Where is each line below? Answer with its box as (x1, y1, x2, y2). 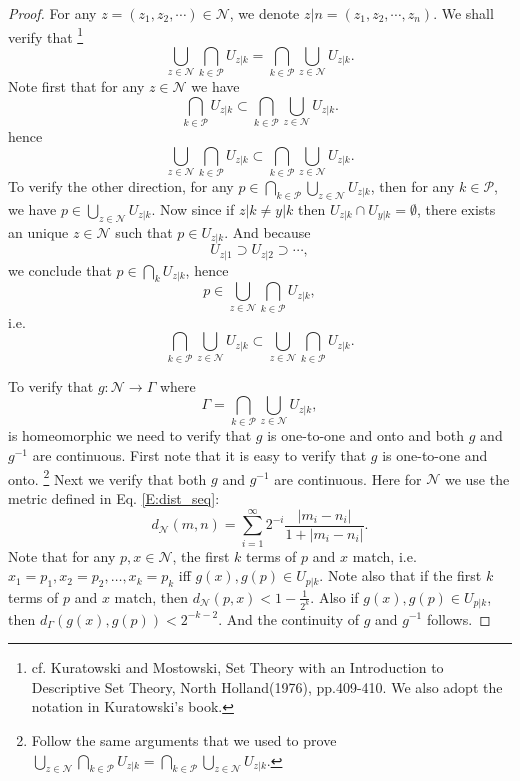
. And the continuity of (218, 608, 360, 629)
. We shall (433, 3, 494, 23)
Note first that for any (8, 76, 145, 97)
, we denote (229, 3, 300, 23)
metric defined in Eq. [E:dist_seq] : (8, 487, 220, 508)
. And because (224, 221, 311, 242)
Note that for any (8, 545, 116, 566)
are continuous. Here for (274, 468, 422, 489)
